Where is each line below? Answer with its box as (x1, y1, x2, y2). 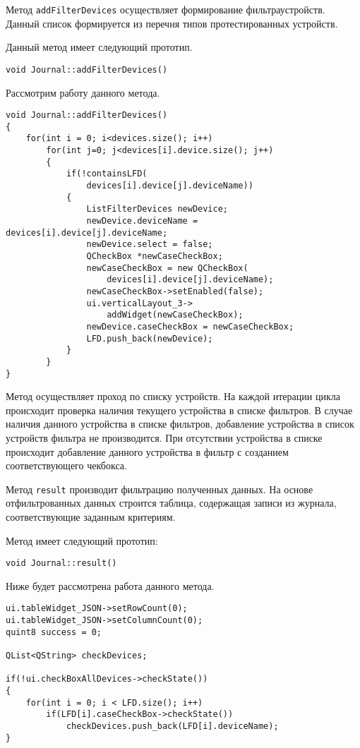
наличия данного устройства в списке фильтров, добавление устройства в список (6, 416, 354, 431)
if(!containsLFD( (66, 169, 148, 179)
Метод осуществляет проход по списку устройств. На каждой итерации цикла (6, 389, 340, 404)
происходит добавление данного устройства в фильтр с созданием (6, 444, 289, 459)
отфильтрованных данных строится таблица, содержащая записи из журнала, (6, 495, 337, 510)
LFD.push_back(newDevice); (86, 333, 213, 344)
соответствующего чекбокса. (6, 458, 127, 473)
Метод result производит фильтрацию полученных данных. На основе (6, 481, 313, 496)
